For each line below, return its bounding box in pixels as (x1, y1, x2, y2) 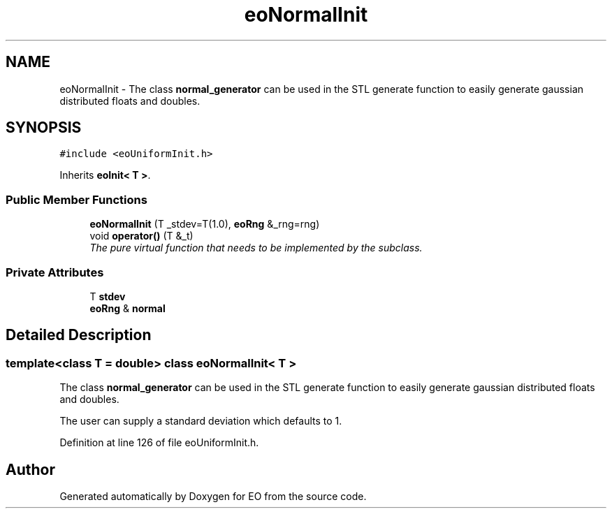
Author (6, 460, 55, 478)
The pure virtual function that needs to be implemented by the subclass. (89, 242, 423, 254)
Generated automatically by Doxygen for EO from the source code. (59, 490, 367, 502)
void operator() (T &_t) (89, 230, 194, 242)
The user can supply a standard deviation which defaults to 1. (59, 415, 342, 427)
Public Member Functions (6, 192, 147, 207)
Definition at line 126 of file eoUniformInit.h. (59, 436, 259, 449)
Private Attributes (6, 265, 104, 279)
